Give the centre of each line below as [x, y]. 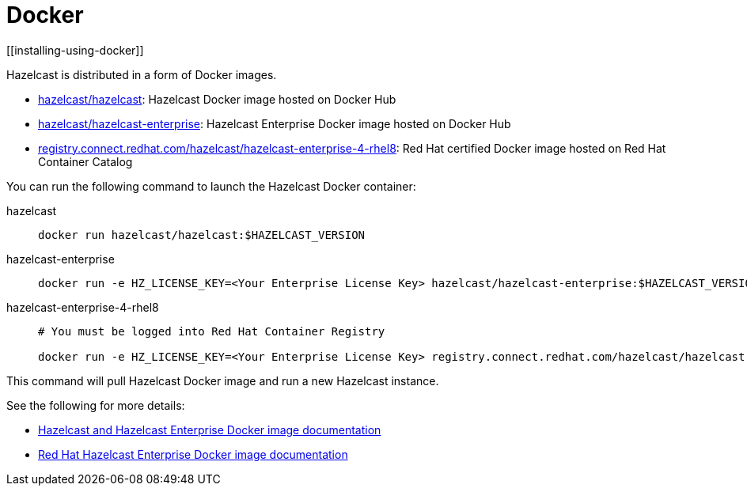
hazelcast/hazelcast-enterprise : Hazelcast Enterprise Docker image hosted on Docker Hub [275, 123]
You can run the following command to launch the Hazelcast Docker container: [211, 186]
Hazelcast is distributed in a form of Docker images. [142, 74]
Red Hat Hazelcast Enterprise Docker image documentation [193, 454]
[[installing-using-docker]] [75, 50]
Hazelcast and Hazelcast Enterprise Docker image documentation [210, 430]
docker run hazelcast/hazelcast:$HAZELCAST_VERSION [202, 235]
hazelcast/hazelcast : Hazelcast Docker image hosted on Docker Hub [217, 99]
